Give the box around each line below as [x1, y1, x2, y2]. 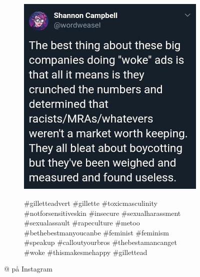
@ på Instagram [4, 263, 52, 274]
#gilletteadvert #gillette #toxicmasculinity [24, 197, 157, 208]
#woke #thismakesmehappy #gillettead [24, 246, 147, 257]
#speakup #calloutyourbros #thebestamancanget [24, 237, 177, 247]
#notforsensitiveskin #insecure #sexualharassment [24, 207, 181, 218]
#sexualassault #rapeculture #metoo [24, 217, 140, 228]
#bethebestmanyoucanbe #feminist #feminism [24, 227, 169, 237]
